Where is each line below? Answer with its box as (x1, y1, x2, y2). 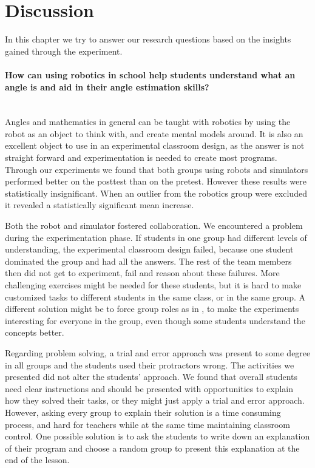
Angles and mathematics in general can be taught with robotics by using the (5, 115, 291, 128)
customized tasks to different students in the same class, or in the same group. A (5, 290, 306, 303)
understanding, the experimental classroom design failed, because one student (5, 243, 294, 256)
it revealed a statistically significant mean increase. (5, 198, 194, 211)
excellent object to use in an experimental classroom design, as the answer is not (5, 139, 305, 152)
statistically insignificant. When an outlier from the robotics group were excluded (5, 186, 307, 199)
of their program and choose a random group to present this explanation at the (5, 441, 300, 454)
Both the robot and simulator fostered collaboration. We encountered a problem (5, 219, 303, 232)
